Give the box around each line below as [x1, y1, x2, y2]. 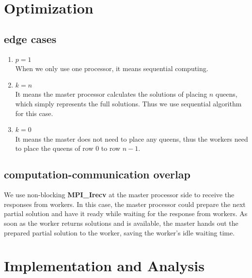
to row [101, 143, 121, 153]
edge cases [4, 31, 57, 46]
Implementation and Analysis [4, 256, 205, 276]
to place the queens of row [15, 143, 94, 153]
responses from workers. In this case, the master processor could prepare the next [4, 199, 246, 209]
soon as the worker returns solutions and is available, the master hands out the [4, 218, 238, 228]
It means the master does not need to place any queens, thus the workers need [15, 133, 248, 144]
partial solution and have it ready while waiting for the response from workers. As [4, 208, 248, 219]
